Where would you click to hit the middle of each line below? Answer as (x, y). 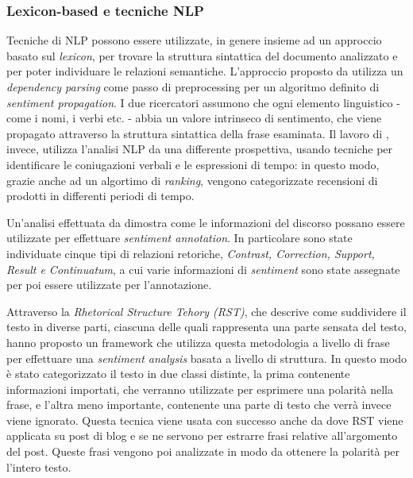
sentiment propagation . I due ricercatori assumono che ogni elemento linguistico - (203, 102)
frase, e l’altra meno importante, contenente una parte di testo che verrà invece (199, 405)
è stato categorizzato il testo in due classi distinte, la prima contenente (178, 374)
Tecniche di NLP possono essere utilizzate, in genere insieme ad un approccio (194, 40)
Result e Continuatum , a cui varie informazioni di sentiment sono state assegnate (203, 269)
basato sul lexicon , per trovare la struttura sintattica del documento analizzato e (202, 55)
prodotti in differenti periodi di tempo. (100, 196)
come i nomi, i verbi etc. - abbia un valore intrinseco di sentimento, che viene (194, 118)
